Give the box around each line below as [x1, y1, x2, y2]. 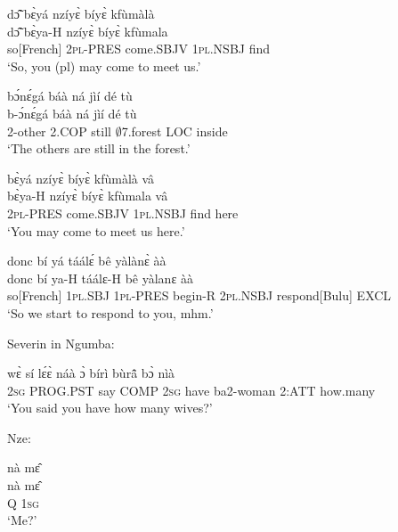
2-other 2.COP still [7, 121, 111, 140]
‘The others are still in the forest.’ [7, 139, 191, 158]
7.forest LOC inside [121, 121, 228, 140]
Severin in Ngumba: [7, 333, 115, 352]
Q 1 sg [7, 493, 39, 512]
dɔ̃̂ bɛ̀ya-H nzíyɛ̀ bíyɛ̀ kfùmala [7, 21, 168, 40]
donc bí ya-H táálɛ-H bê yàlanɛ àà [7, 268, 193, 287]
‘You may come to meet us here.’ [7, 221, 185, 240]
